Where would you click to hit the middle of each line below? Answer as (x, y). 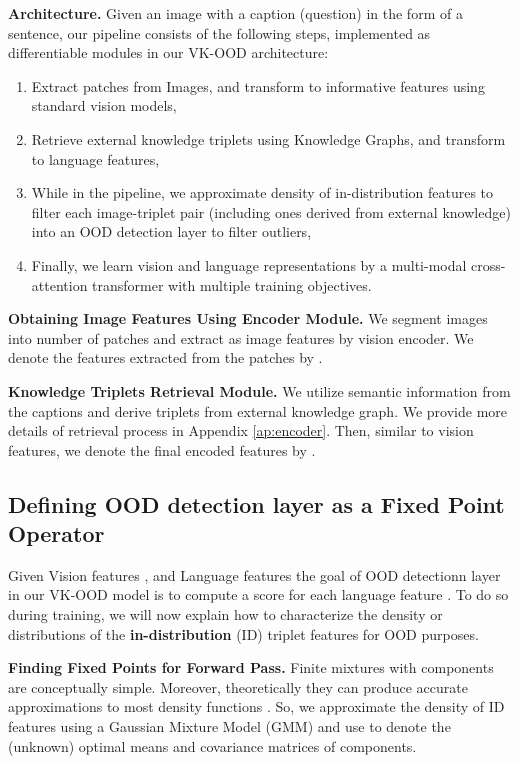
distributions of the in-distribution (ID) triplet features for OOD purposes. (243, 633)
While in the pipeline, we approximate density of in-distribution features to (262, 192)
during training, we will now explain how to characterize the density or (225, 614)
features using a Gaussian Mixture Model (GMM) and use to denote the (229, 726)
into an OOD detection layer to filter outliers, (171, 231)
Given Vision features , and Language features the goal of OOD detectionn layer (254, 574)
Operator (56, 533)
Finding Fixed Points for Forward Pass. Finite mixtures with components (251, 667)
